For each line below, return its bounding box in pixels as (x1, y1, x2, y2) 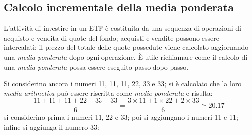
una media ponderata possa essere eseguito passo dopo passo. (4, 61, 189, 72)
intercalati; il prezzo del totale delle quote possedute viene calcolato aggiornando (4, 42, 249, 52)
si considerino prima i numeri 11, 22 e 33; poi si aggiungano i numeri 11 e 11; (4, 112, 238, 122)
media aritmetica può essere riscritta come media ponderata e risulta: (4, 88, 213, 98)
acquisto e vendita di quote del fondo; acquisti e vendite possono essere (4, 32, 219, 43)
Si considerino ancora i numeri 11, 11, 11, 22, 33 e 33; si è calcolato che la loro (4, 78, 242, 89)
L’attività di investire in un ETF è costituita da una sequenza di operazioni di (4, 23, 241, 33)
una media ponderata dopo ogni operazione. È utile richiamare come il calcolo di (4, 51, 248, 62)
